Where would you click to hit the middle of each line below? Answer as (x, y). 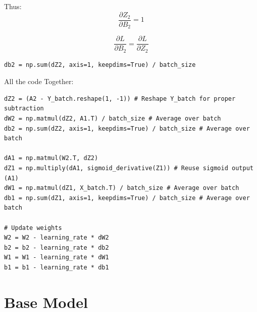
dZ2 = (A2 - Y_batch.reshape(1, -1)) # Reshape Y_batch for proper (120, 99)
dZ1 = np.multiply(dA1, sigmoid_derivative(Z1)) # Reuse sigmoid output (129, 168)
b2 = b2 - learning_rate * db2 (57, 247)
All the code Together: (39, 81)
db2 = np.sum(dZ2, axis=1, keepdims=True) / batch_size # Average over (127, 128)
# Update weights (33, 228)
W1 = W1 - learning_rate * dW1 (57, 258)
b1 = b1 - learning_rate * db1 (57, 267)
